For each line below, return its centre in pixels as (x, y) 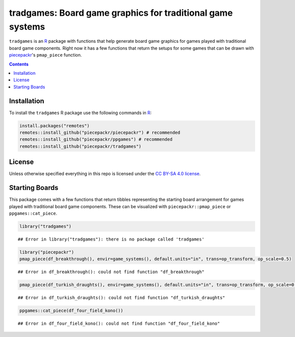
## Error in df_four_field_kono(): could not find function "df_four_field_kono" (119, 324)
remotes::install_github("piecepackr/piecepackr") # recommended (100, 132)
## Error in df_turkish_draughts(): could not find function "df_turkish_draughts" (122, 298)
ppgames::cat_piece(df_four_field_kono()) (71, 311)
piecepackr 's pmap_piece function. (45, 55)
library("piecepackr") (47, 252)
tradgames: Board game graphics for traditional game (121, 13)
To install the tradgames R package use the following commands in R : (80, 113)
